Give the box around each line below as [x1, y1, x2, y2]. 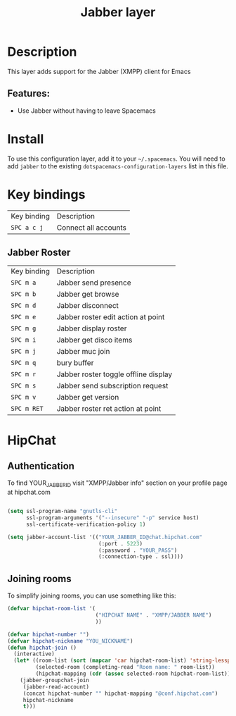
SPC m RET [11, 405, 44, 413]
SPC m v [11, 393, 37, 402]
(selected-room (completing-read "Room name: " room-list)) [35, 664, 216, 671]
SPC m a [11, 279, 37, 287]
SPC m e [11, 313, 37, 321]
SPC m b [11, 290, 37, 298]
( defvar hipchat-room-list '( [7, 605, 96, 612]
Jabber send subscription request [56, 381, 169, 391]
